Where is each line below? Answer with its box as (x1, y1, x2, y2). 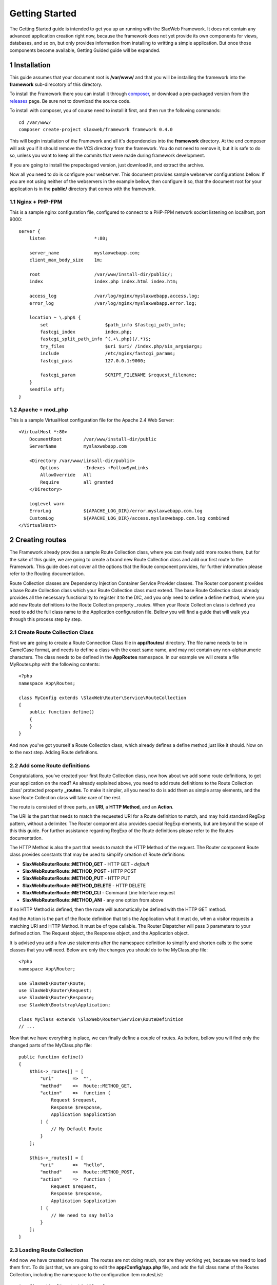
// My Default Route (51, 1126, 103, 1132)
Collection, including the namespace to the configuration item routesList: (9, 1271, 164, 1277)
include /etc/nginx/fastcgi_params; (40, 351, 175, 357)
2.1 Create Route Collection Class (9, 629, 94, 636)
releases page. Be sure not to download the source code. (9, 98, 131, 104)
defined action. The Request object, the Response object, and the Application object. (9, 930, 189, 937)
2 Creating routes (9, 536, 67, 544)
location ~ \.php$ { (29, 315, 81, 321)
